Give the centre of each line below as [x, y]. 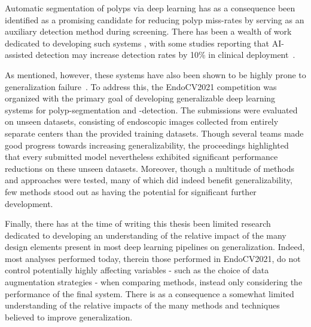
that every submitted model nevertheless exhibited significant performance [141, 157]
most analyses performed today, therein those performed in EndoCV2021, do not [153, 258]
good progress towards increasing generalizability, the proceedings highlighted [147, 145]
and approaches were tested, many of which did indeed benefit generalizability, [149, 180]
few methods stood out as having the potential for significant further [131, 191]
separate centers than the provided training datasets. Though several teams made [154, 133]
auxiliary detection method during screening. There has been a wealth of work [148, 31]
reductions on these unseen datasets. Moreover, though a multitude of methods [150, 168]
